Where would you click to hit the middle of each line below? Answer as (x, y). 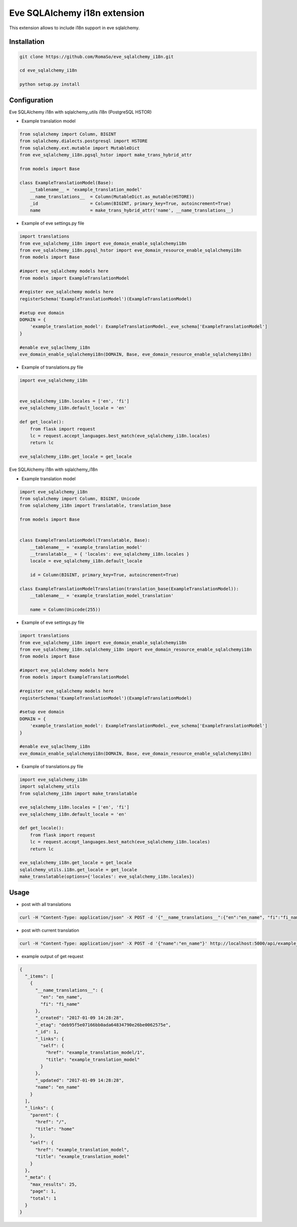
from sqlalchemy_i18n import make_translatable (78, 793)
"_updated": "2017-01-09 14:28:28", (80, 1080)
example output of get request (52, 956)
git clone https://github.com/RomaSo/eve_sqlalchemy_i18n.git (97, 56)
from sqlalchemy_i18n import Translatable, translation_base (95, 506)
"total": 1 (43, 1198)
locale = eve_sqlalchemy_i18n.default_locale (86, 561)
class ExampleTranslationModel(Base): (67, 183)
